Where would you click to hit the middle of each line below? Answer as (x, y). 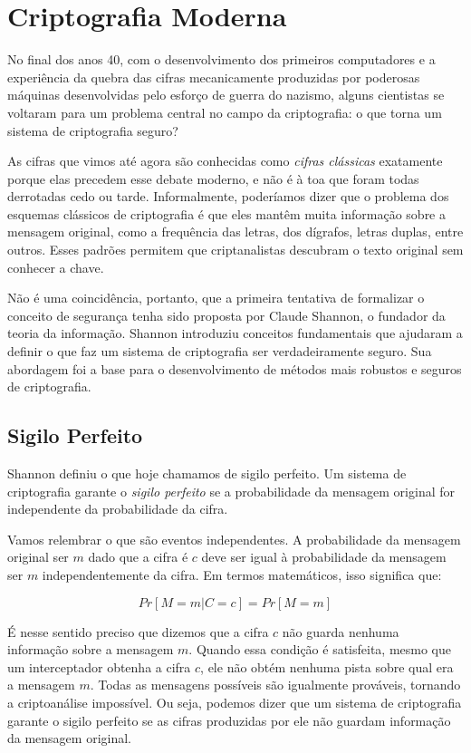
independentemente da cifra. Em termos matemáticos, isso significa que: (242, 574)
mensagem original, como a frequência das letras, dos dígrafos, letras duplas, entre (235, 232)
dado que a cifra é (138, 557)
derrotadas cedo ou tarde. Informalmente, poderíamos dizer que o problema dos (228, 196)
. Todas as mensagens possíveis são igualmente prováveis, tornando (275, 685)
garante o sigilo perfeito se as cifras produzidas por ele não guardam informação (229, 720)
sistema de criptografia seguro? (93, 130)
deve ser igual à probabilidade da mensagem (324, 557)
